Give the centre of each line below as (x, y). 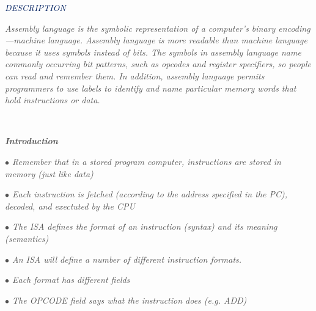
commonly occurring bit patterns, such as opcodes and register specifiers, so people (158, 64)
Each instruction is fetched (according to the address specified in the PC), (150, 194)
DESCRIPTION (35, 7)
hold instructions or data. (53, 100)
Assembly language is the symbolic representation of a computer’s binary (140, 28)
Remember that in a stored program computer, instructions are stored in (147, 161)
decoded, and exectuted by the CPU (70, 206)
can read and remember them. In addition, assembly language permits (135, 75)
